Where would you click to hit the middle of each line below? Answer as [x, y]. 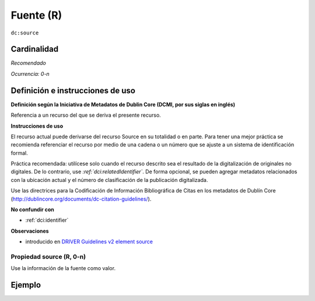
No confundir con [33, 209]
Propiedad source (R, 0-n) [48, 257]
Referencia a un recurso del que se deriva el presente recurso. [86, 115]
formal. [20, 153]
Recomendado [29, 63]
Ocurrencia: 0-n [30, 73]
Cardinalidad [35, 49]
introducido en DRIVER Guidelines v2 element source [89, 242]
